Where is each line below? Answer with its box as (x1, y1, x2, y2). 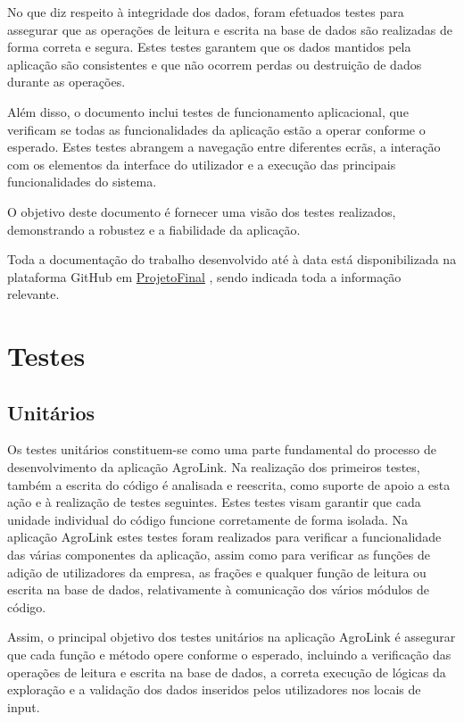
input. (7, 697, 40, 716)
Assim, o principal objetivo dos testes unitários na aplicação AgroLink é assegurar (7, 627, 456, 646)
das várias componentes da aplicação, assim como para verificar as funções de (7, 545, 430, 564)
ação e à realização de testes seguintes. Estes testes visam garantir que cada (7, 493, 421, 511)
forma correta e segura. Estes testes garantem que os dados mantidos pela (7, 37, 411, 56)
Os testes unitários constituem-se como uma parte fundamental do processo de (7, 440, 436, 459)
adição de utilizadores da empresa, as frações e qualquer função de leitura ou (7, 562, 427, 581)
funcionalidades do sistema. (7, 172, 157, 191)
